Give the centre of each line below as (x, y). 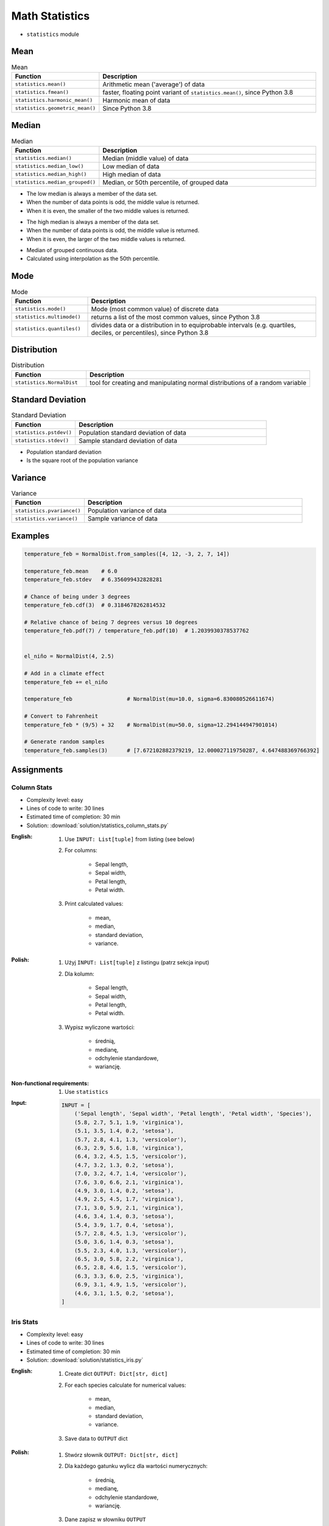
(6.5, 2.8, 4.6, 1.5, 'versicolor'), (130, 1267)
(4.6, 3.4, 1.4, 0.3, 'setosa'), (124, 1217)
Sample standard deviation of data (128, 441)
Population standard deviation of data (132, 432)
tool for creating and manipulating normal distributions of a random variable (198, 383)
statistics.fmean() (42, 92)
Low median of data (131, 166)
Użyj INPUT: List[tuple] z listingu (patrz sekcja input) (137, 963)
